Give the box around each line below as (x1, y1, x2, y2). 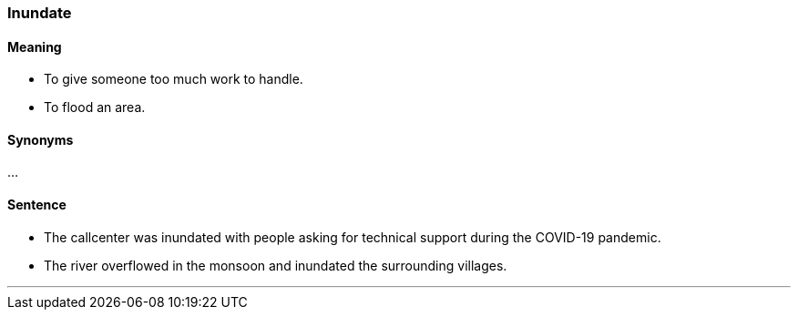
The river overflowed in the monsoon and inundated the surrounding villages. (44, 257, 507, 273)
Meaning (7, 38, 62, 55)
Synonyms (7, 131, 74, 148)
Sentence (7, 197, 66, 213)
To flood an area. (44, 99, 146, 116)
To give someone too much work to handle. (44, 71, 303, 87)
